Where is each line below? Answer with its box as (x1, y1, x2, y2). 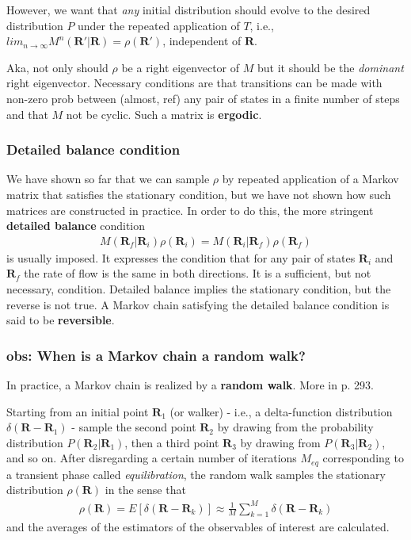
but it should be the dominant (257, 59, 404, 75)
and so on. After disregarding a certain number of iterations (6, 450, 297, 466)
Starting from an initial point (6, 403, 149, 419)
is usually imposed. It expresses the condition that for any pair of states (6, 249, 356, 266)
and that (6, 105, 48, 122)
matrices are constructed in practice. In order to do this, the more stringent (6, 201, 374, 218)
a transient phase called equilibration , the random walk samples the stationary (6, 465, 386, 482)
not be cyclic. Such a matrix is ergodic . (66, 105, 262, 122)
